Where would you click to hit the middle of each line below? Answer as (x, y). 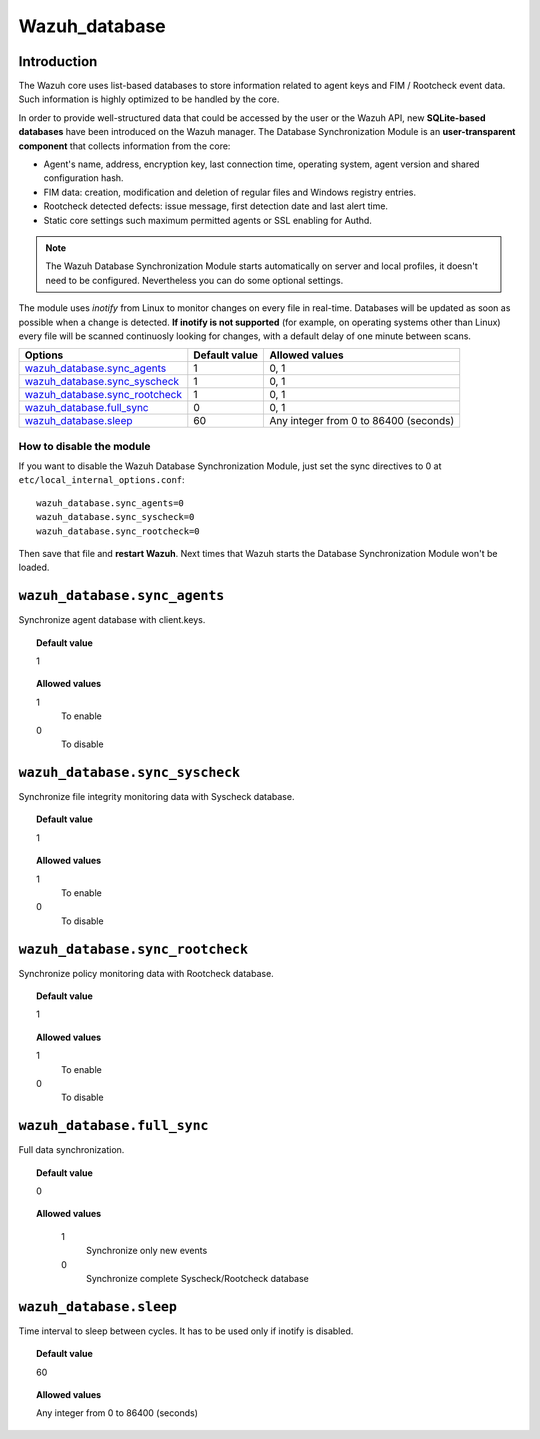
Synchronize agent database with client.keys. (112, 620)
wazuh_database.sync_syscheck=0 (115, 517)
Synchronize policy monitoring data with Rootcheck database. (146, 973)
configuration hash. (83, 178)
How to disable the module (84, 446)
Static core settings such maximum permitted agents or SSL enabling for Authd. (207, 220)
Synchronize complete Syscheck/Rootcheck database (198, 1278)
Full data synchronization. (71, 1150)
